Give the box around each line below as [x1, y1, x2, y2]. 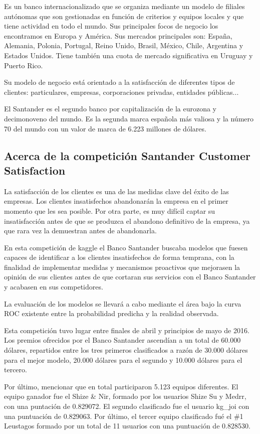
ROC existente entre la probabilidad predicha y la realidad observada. [4, 308, 219, 319]
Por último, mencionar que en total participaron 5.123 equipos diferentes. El [4, 381, 238, 391]
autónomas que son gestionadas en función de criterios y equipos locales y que [4, 11, 244, 21]
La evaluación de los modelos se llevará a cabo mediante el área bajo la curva [4, 298, 241, 309]
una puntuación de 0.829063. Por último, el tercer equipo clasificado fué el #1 [4, 410, 243, 421]
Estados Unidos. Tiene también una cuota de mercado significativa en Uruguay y [4, 50, 253, 60]
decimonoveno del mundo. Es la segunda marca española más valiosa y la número [4, 113, 254, 123]
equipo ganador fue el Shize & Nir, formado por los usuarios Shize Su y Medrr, [4, 391, 246, 401]
